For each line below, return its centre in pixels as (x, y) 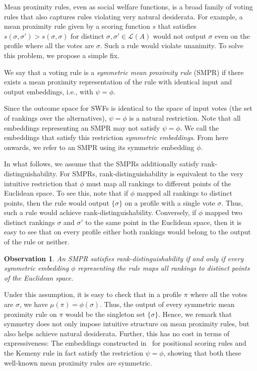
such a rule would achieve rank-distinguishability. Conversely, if (100, 212)
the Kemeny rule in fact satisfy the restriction (74, 353)
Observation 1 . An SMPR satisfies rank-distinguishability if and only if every (124, 258)
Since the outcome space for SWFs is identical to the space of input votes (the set (128, 108)
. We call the (199, 127)
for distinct (87, 36)
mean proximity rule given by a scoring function (77, 26)
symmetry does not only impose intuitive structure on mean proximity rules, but (127, 324)
